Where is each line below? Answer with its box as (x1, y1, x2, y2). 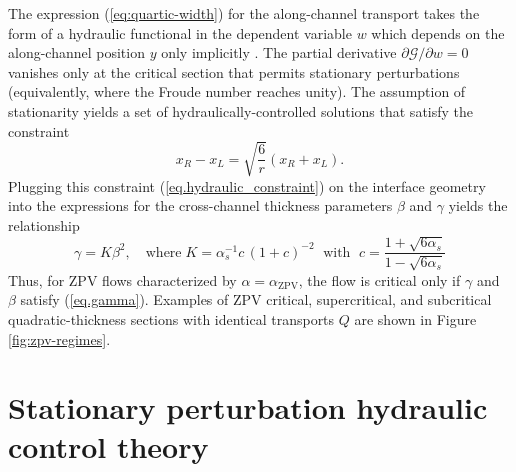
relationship (8, 214, 80, 235)
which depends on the (371, 22, 505, 43)
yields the (448, 195, 508, 216)
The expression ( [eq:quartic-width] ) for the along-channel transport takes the (8, 3, 480, 23)
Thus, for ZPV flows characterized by (8, 269, 237, 290)
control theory (8, 426, 209, 467)
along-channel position (8, 42, 145, 63)
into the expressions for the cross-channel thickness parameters (8, 195, 393, 216)
